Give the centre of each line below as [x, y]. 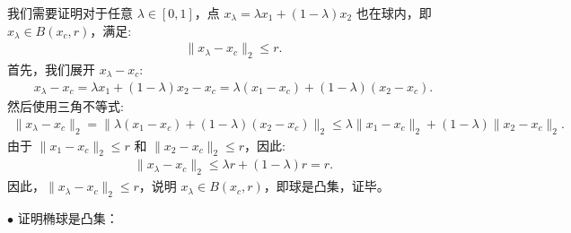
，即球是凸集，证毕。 [326, 186]
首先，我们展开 [51, 69]
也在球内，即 [394, 13]
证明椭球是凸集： [68, 217]
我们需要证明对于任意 [70, 13]
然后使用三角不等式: [66, 106]
